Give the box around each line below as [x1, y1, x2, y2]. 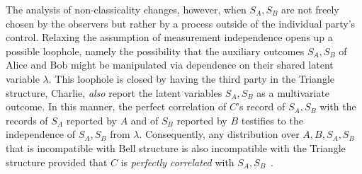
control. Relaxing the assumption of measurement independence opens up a [6, 30, 333, 45]
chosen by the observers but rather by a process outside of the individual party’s [6, 16, 356, 30]
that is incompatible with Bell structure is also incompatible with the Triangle [6, 140, 346, 155]
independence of [6, 127, 76, 141]
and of [130, 112, 159, 127]
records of [6, 112, 48, 127]
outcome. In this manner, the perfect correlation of [6, 99, 227, 114]
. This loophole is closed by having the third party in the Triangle [48, 71, 334, 86]
